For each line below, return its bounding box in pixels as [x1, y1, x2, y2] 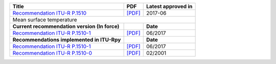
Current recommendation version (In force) [12, 23, 120, 30]
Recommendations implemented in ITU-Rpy [12, 36, 121, 43]
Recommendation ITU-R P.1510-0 [12, 50, 92, 56]
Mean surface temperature [12, 16, 77, 23]
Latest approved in [146, 3, 193, 10]
